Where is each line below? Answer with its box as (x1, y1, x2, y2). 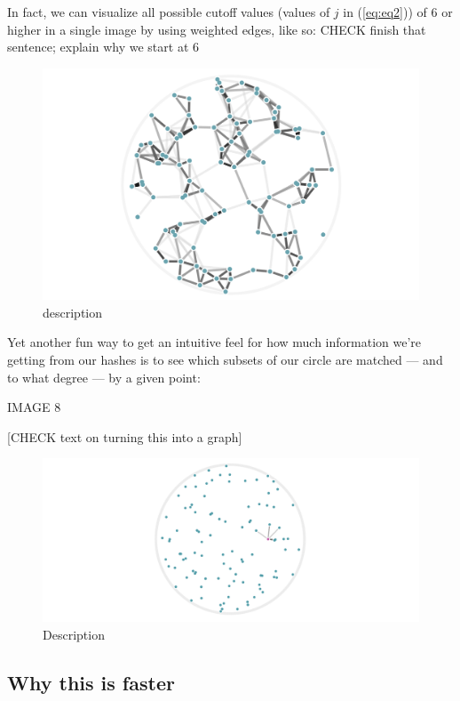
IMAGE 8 (7, 398, 61, 416)
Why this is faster (7, 668, 175, 696)
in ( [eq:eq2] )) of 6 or (343, 3, 453, 20)
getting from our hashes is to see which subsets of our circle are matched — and (7, 350, 443, 368)
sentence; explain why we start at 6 (7, 37, 199, 56)
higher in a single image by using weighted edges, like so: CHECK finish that (7, 20, 426, 38)
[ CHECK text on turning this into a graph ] (7, 427, 242, 446)
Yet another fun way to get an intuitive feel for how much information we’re (7, 333, 422, 351)
